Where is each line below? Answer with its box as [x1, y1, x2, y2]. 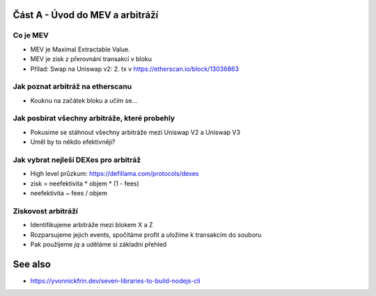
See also [13, 258, 52, 270]
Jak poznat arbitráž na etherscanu [13, 82, 132, 92]
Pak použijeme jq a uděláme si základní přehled [30, 240, 167, 249]
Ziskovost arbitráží [13, 206, 78, 215]
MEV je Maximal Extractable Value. [30, 45, 130, 54]
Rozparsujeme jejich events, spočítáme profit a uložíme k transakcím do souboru [30, 230, 262, 239]
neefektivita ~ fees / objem [30, 189, 108, 197]
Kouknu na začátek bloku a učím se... [30, 96, 138, 104]
